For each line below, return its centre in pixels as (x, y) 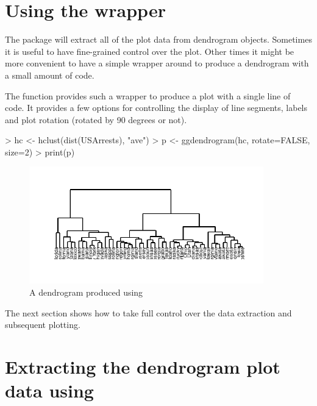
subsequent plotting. (43, 325)
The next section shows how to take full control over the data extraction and (148, 312)
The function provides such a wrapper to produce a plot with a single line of (148, 95)
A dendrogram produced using (86, 292)
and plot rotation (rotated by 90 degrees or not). (96, 119)
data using (49, 390)
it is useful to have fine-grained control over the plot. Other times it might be (150, 51)
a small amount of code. (50, 75)
